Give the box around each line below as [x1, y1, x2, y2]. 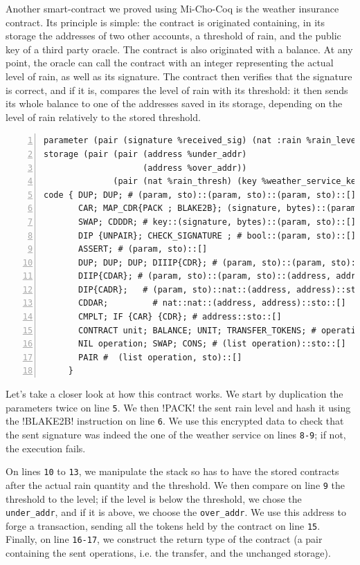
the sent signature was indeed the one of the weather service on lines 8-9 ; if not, [6, 427, 346, 441]
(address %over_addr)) [143, 163, 247, 173]
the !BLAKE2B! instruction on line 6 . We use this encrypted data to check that [6, 414, 344, 428]
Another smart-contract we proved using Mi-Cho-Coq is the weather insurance [6, 1, 339, 15]
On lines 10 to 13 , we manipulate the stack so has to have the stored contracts [6, 464, 339, 479]
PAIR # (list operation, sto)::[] [78, 352, 242, 362]
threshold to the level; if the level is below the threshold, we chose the [6, 491, 302, 506]
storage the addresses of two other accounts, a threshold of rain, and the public [6, 28, 341, 43]
